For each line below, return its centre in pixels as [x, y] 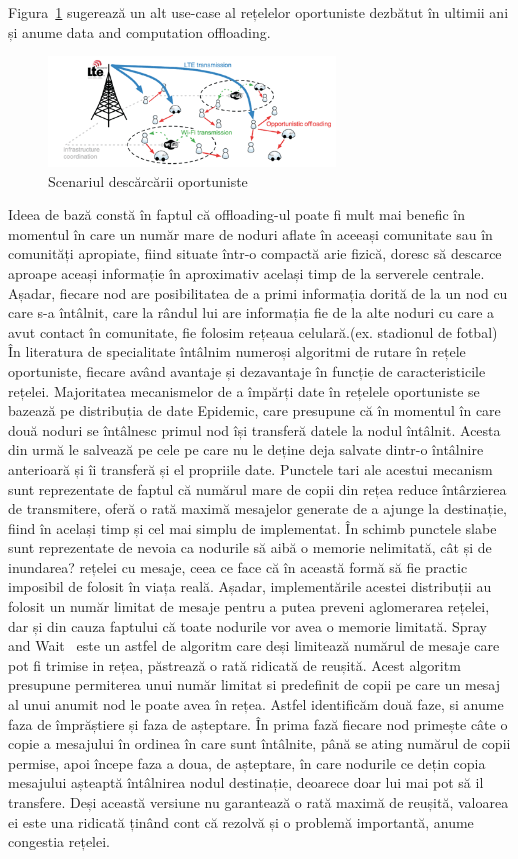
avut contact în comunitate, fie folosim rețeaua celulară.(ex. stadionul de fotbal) [253, 331]
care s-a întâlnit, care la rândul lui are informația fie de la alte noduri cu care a [251, 312]
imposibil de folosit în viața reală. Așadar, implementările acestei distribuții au [250, 586]
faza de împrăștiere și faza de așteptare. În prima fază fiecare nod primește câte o [258, 723]
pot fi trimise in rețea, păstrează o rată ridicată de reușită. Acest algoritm [234, 664]
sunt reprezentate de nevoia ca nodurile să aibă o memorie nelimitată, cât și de [250, 547]
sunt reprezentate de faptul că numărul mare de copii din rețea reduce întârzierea [257, 488]
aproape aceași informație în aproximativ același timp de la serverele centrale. [246, 272]
